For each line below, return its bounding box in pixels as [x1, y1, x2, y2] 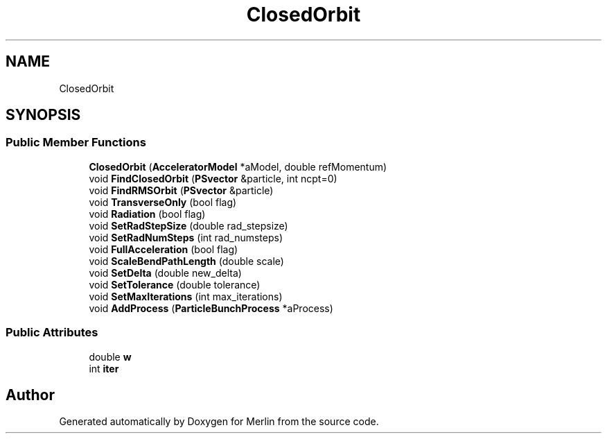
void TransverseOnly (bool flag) [89, 196, 237, 208]
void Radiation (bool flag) [89, 207, 206, 220]
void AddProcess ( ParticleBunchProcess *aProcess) [89, 302, 333, 314]
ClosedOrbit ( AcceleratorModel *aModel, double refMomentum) [89, 160, 387, 173]
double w [89, 350, 132, 363]
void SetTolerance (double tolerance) [89, 278, 261, 291]
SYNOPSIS [6, 106, 81, 124]
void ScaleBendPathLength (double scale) [89, 255, 284, 267]
